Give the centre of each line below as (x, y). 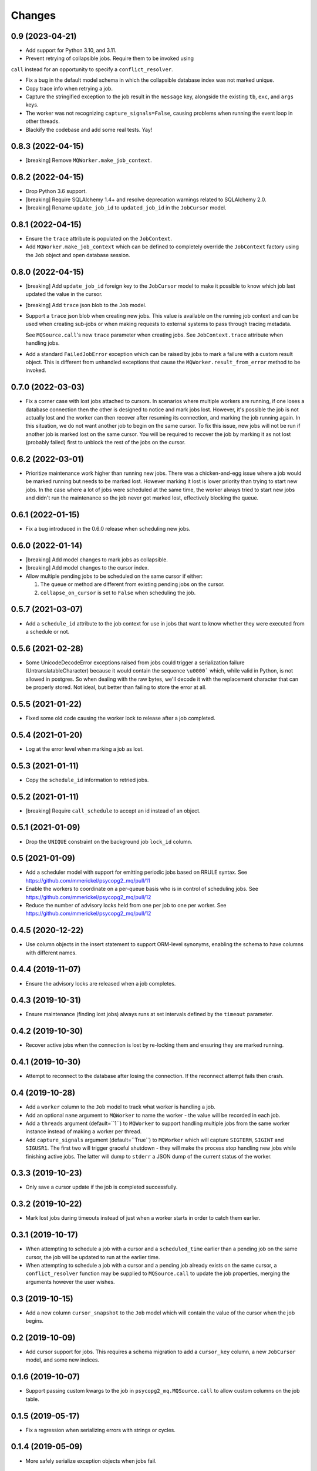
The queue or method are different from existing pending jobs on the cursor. (132, 584)
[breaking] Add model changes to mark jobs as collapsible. (97, 560)
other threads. (43, 121)
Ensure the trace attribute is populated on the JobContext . (99, 239)
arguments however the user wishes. (70, 1282)
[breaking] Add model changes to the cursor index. (87, 568)
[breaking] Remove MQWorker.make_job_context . (89, 160)
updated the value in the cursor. (64, 294)
